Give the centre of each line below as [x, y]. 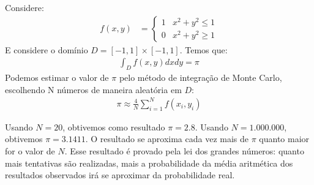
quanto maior [284, 139]
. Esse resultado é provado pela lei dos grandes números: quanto [184, 150]
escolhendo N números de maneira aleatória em [93, 89]
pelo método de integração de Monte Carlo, [200, 77]
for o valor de [30, 150]
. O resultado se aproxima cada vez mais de [167, 139]
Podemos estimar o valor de [57, 77]
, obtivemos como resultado [114, 126]
